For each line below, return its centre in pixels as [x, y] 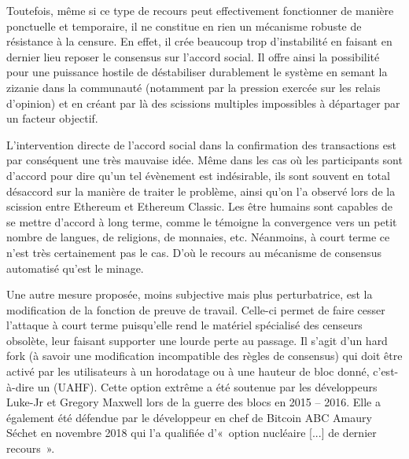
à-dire [20, 386]
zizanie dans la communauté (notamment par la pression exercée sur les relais [193, 87]
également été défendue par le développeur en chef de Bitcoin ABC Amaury [189, 417]
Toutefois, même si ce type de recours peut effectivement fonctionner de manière [200, 10]
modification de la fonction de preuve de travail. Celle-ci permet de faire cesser [196, 309]
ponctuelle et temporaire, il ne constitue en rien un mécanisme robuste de [184, 26]
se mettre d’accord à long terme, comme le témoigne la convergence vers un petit [202, 221]
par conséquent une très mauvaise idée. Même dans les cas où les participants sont [204, 160]
